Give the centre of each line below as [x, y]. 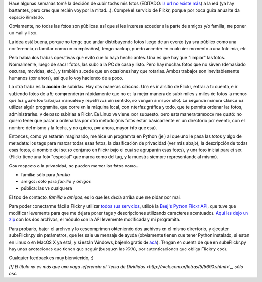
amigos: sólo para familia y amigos [56, 182]
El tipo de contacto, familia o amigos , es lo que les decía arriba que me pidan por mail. [95, 197]
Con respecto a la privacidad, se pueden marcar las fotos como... [74, 166]
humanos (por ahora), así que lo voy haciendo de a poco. [66, 78]
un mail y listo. [24, 33]
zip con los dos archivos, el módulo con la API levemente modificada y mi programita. [95, 220]
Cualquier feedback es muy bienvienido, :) [51, 258]
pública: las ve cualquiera [47, 188]
